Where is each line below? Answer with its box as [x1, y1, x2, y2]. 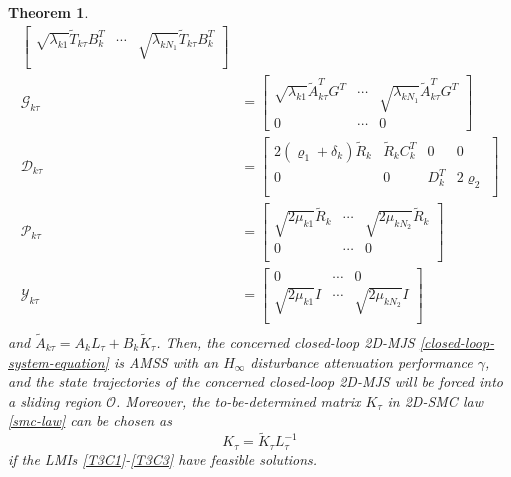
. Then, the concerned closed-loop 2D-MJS [156, 332, 415, 352]
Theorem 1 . [8, 2, 89, 22]
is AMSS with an [113, 351, 219, 372]
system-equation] [8, 351, 109, 372]
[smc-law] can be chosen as [8, 410, 172, 431]
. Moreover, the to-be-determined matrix [116, 390, 361, 411]
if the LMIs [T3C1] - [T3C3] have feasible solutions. [8, 448, 318, 469]
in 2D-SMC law [387, 390, 483, 411]
